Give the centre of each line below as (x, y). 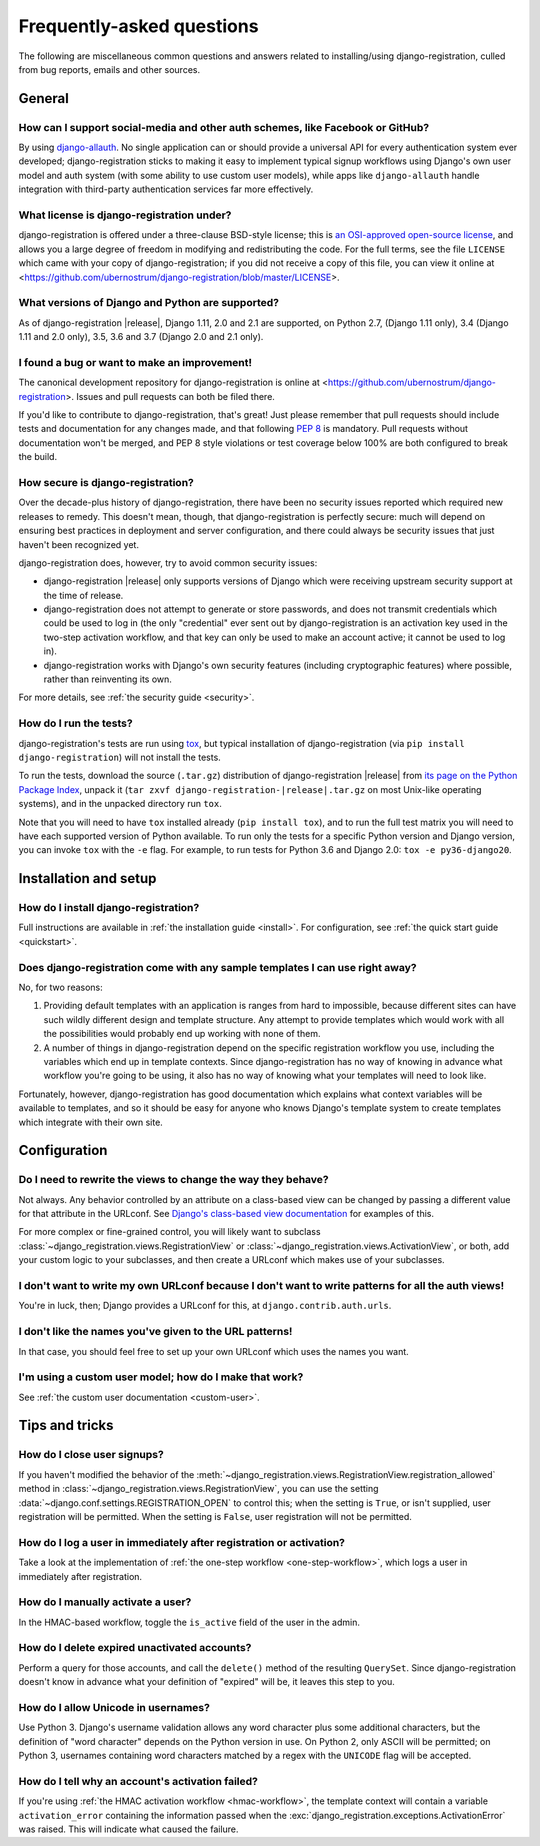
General (44, 98)
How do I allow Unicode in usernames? (114, 1707)
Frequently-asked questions (138, 26)
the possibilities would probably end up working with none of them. (182, 1034)
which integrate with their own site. (91, 1122)
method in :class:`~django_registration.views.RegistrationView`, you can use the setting (198, 1489)
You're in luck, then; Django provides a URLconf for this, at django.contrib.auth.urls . (205, 1306)
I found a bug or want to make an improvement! (135, 362)
